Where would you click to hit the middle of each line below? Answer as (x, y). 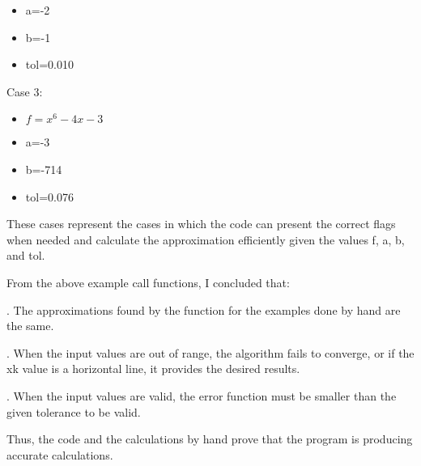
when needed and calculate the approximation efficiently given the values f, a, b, (206, 239)
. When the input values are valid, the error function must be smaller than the (202, 395)
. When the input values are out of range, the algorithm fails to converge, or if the (210, 352)
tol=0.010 (49, 64)
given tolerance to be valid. (74, 411)
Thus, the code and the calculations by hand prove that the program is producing (210, 439)
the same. (30, 326)
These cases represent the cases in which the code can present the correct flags (201, 224)
